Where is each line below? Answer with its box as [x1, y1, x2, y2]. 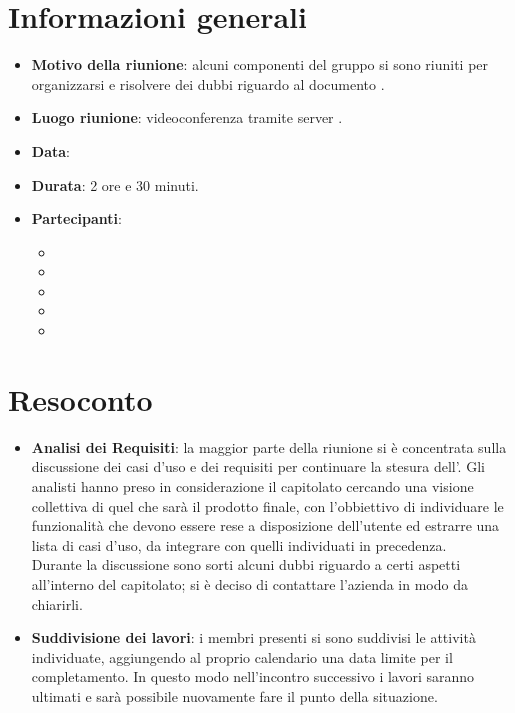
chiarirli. [31, 593, 83, 614]
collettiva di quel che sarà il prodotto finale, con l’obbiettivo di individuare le [31, 495, 504, 516]
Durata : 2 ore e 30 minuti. [31, 174, 199, 195]
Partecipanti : [31, 208, 122, 229]
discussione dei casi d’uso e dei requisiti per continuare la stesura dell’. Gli [31, 456, 485, 477]
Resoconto [8, 378, 153, 419]
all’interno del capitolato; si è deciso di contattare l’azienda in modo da [31, 573, 468, 594]
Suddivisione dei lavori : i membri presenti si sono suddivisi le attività [31, 627, 476, 648]
